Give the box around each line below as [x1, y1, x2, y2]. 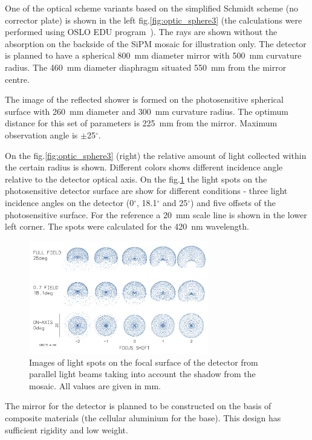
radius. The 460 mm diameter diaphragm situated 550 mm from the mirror [5, 60, 287, 73]
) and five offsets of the [190, 196, 276, 209]
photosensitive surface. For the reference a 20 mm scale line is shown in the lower [5, 208, 307, 221]
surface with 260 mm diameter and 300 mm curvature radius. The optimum [5, 105, 288, 117]
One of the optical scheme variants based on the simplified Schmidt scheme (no [5, 2, 298, 14]
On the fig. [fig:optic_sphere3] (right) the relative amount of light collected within [5, 149, 307, 161]
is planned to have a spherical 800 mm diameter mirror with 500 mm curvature [5, 49, 302, 62]
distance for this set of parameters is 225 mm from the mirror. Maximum [5, 117, 278, 129]
